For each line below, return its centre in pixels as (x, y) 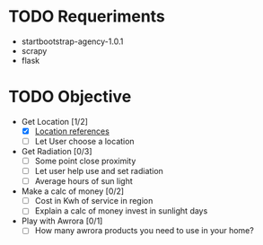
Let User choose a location (85, 141)
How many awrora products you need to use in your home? (145, 231)
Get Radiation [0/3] (57, 151)
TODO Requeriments (87, 17)
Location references (72, 131)
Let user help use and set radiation (99, 171)
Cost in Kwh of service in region (94, 201)
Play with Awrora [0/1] (62, 221)
